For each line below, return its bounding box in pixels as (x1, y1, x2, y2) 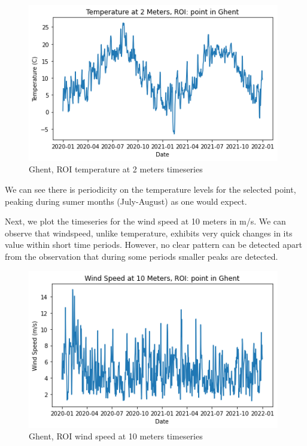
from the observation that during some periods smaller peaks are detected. (5, 250, 278, 263)
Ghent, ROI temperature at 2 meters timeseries (29, 163, 203, 175)
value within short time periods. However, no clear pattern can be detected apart (5, 238, 302, 251)
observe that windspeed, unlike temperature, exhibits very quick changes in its (5, 226, 293, 239)
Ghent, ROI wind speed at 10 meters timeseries (29, 430, 203, 442)
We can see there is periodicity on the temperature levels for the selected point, (5, 183, 296, 196)
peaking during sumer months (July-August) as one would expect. (5, 195, 247, 207)
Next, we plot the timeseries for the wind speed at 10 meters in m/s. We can (5, 215, 286, 227)
